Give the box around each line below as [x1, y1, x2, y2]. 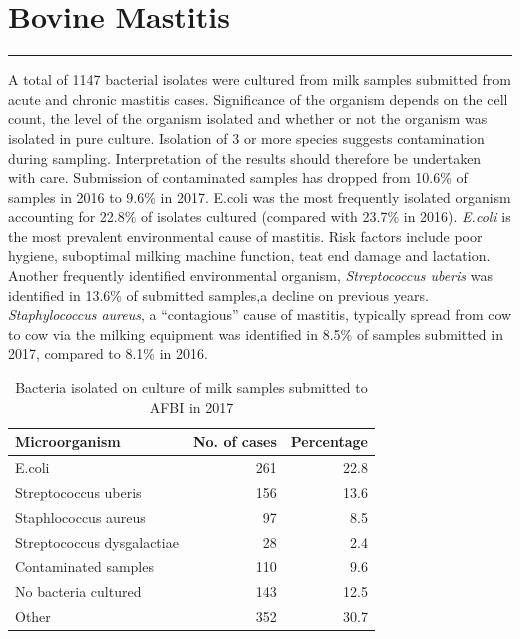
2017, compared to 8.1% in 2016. [8, 343, 208, 364]
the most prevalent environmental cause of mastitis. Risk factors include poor [8, 225, 483, 246]
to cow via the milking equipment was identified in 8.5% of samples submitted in [8, 323, 503, 344]
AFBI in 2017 [149, 396, 234, 417]
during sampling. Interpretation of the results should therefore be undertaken [8, 147, 482, 168]
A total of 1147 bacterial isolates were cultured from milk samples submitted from [8, 69, 511, 90]
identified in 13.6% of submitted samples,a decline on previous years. [8, 284, 429, 305]
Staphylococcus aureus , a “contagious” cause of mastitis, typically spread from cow [8, 304, 512, 325]
